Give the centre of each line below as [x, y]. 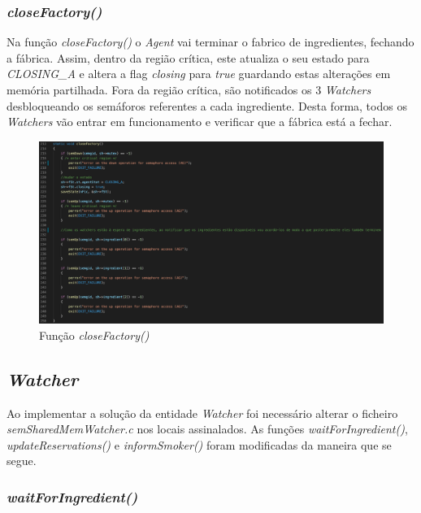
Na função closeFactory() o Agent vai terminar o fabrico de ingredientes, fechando [210, 42]
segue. [22, 461]
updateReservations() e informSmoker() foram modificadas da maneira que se [199, 444]
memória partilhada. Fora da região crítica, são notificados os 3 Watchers [189, 89]
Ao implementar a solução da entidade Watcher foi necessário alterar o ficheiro [202, 413]
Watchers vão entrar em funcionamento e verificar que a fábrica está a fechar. [200, 122]
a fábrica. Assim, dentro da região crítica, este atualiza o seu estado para [188, 57]
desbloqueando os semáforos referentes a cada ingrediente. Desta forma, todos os [207, 105]
